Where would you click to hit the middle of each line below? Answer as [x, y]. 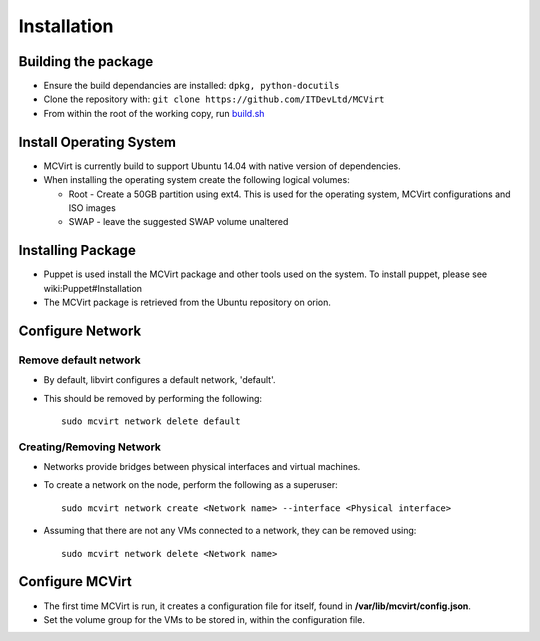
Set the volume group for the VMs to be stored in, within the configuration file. [204, 619]
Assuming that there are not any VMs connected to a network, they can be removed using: [230, 531]
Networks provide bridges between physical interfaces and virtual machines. [202, 467]
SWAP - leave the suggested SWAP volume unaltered [178, 222]
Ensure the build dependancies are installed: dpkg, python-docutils [191, 86]
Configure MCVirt [75, 581]
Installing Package [77, 250]
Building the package [86, 61]
